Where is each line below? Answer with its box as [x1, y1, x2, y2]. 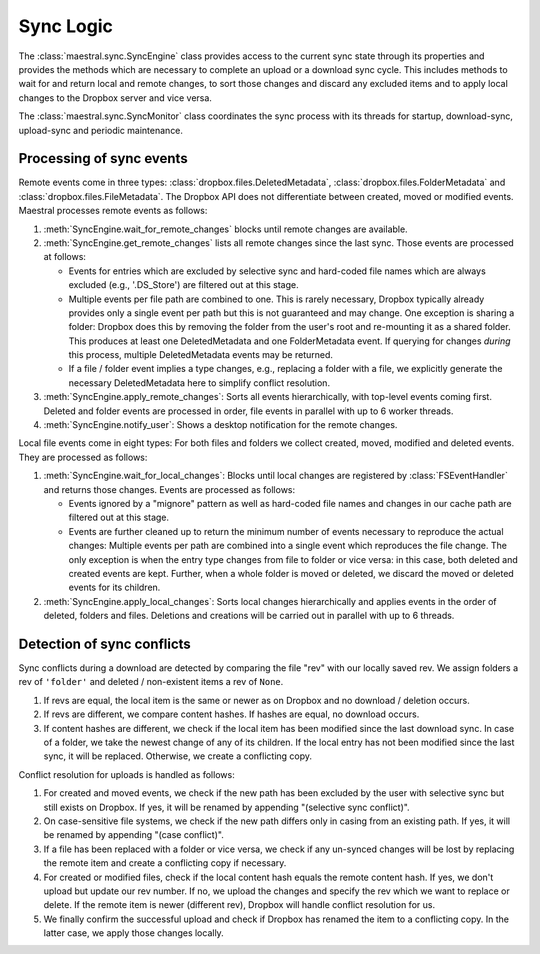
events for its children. [68, 581, 161, 594]
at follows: [43, 251, 87, 263]
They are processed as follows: [18, 451, 148, 463]
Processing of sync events [18, 150, 189, 167]
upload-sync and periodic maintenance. [18, 124, 184, 136]
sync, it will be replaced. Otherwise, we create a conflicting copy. [43, 750, 313, 762]
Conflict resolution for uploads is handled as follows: [18, 768, 235, 780]
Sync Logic [18, 15, 114, 37]
